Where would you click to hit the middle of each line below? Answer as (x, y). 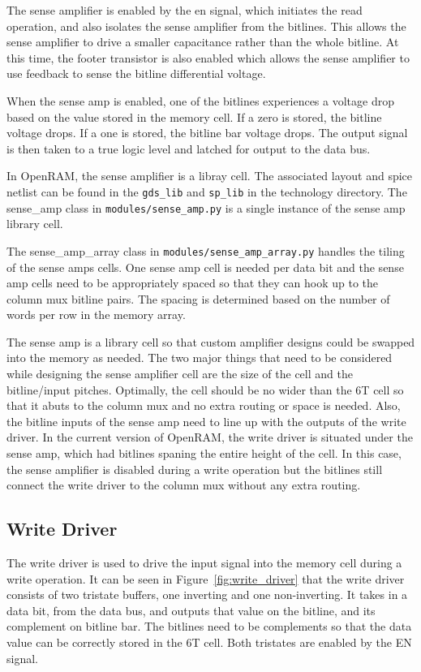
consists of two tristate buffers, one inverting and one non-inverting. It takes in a (207, 594)
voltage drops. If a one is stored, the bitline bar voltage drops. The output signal (207, 133)
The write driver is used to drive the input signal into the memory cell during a (204, 563)
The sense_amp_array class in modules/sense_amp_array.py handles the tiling (206, 250)
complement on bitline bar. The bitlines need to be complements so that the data (209, 626)
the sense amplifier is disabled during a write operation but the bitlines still (195, 469)
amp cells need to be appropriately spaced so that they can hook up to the (193, 283)
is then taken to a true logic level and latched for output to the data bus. (189, 148)
